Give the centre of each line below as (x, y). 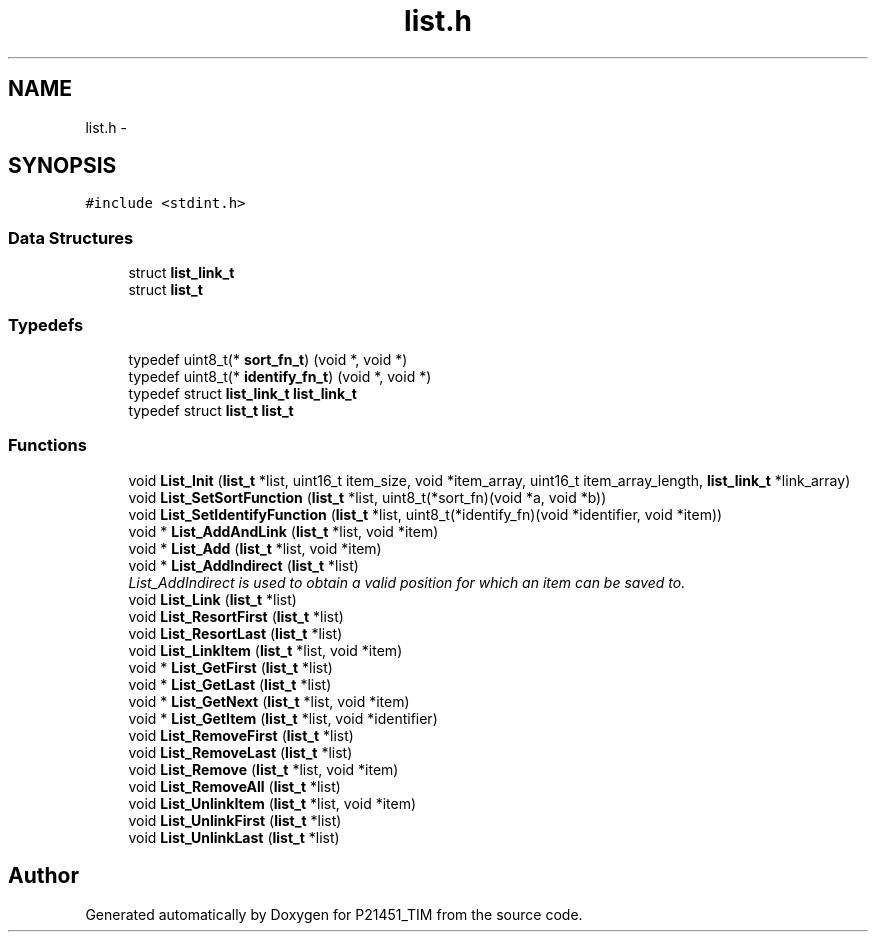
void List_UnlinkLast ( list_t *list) (234, 837)
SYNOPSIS (62, 166)
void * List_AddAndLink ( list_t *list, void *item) (283, 531)
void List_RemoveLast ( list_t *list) (240, 752)
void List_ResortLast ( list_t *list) (235, 633)
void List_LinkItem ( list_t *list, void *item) (265, 650)
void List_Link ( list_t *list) (212, 599)
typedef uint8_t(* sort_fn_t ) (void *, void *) (268, 359)
